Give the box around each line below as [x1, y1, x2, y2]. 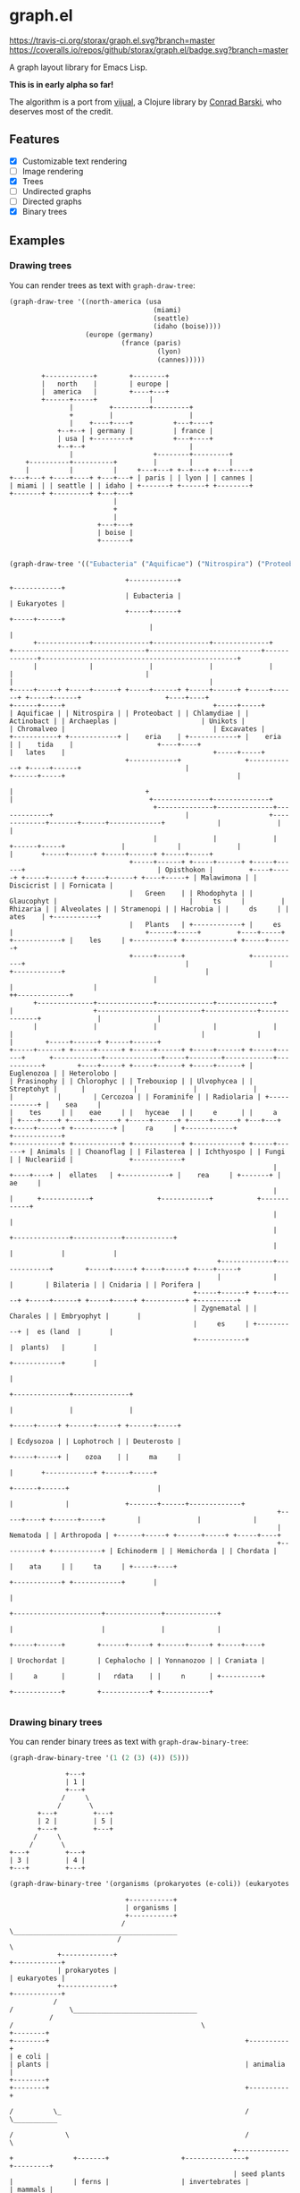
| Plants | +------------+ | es [129, 920, 281, 929]
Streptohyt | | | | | [9, 1084, 257, 1093]
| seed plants [232, 2169, 286, 2179]
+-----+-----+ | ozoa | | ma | [9, 1452, 181, 1461]
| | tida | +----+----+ [9, 740, 202, 749]
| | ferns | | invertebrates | [9, 2177, 250, 2186]
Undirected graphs [21, 185, 92, 197]
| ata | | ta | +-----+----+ [9, 1562, 178, 1571]
